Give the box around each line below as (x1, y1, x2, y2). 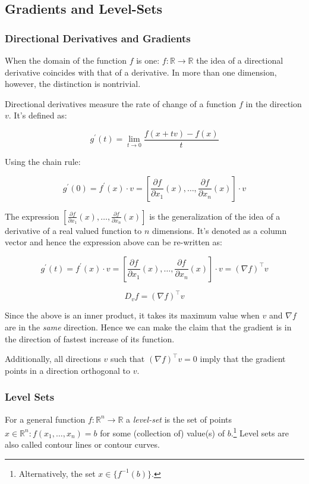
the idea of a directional (196, 54, 283, 66)
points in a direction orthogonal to (5, 364, 130, 376)
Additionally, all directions (5, 352, 101, 365)
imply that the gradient (200, 352, 286, 365)
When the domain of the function (5, 54, 127, 66)
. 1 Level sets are (231, 425, 289, 439)
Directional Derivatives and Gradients (5, 30, 191, 45)
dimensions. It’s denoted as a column (152, 224, 287, 236)
